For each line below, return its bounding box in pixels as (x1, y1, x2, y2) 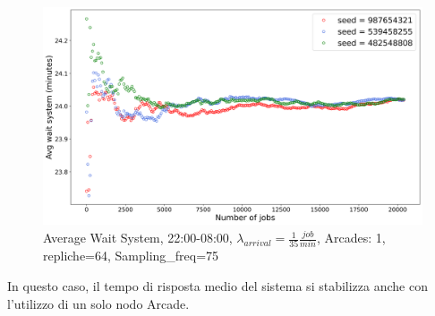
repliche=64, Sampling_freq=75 (43, 246, 219, 265)
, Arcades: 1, (316, 228, 386, 247)
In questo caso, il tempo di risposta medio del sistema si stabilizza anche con (7, 276, 428, 295)
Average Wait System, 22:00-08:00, (43, 228, 233, 247)
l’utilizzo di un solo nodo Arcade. (7, 294, 190, 312)
